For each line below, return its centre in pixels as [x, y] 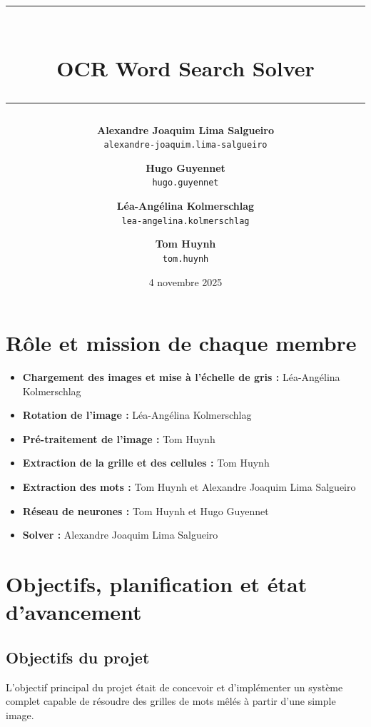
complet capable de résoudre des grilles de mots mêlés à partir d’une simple [171, 701]
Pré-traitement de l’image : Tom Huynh [119, 438]
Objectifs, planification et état [157, 584]
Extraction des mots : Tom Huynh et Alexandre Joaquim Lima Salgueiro [189, 487]
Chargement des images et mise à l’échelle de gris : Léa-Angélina [181, 377]
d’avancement [74, 612]
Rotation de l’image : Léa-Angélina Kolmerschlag [137, 415]
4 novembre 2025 [185, 281]
